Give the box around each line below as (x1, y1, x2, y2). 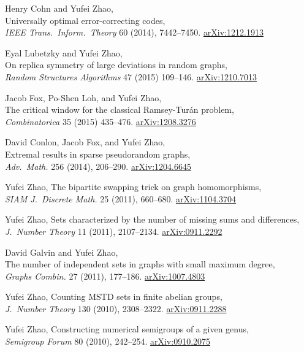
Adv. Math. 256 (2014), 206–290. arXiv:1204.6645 (5, 159, 191, 172)
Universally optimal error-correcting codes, (5, 13, 165, 26)
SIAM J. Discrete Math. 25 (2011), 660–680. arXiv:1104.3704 (5, 192, 237, 205)
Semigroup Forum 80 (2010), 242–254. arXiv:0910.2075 (5, 335, 211, 348)
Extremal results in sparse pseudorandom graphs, (5, 147, 191, 160)
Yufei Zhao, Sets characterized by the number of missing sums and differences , (5, 213, 300, 226)
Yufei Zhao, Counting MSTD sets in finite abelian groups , (5, 290, 222, 303)
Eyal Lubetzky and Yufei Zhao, (5, 46, 123, 59)
